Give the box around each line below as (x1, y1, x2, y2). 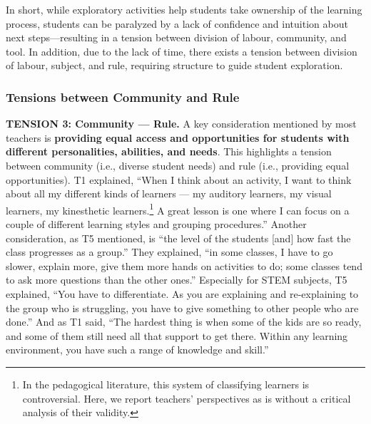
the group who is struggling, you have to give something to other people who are (6, 300, 359, 315)
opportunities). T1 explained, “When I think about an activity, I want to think (6, 172, 352, 187)
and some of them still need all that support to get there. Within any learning (6, 328, 348, 343)
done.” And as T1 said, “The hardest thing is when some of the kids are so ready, (6, 314, 362, 329)
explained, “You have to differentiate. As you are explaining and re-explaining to (6, 286, 359, 301)
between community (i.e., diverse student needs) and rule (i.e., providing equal (6, 157, 350, 172)
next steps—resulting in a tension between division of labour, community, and (6, 30, 347, 45)
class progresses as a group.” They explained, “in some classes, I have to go (6, 244, 333, 259)
